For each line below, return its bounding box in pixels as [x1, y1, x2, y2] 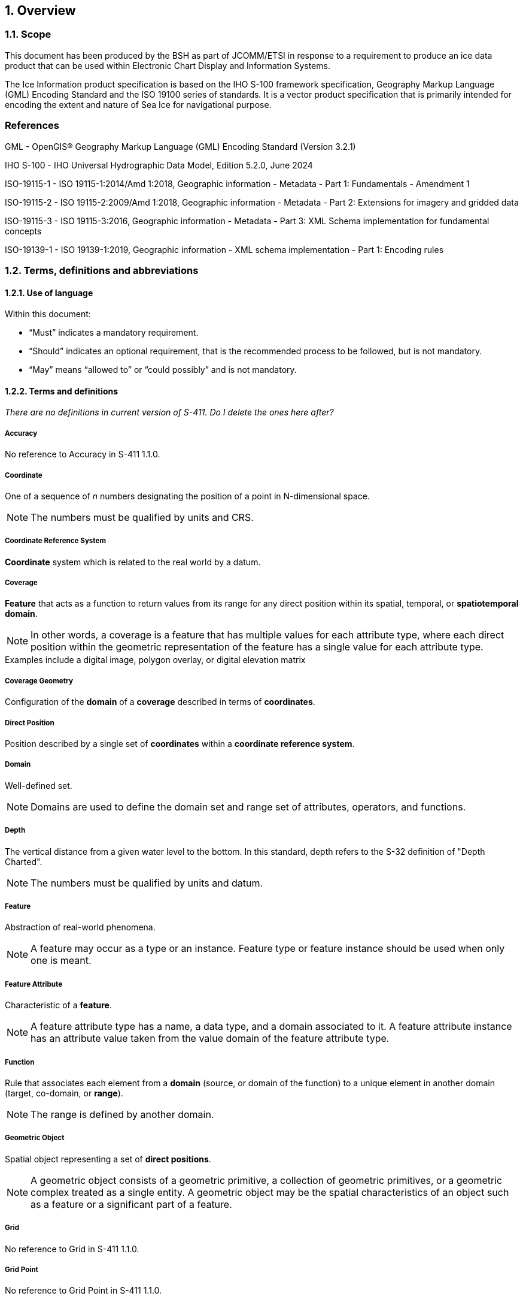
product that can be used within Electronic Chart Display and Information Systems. [5, 60, 330, 71]
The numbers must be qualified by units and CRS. [31, 511, 254, 523]
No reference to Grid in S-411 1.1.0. [5, 1243, 139, 1254]
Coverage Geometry [5, 676, 73, 685]
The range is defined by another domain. [31, 1108, 214, 1120]
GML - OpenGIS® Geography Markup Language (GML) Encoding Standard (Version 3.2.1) [5, 141, 356, 152]
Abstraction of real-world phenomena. [5, 922, 156, 933]
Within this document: [5, 309, 91, 320]
